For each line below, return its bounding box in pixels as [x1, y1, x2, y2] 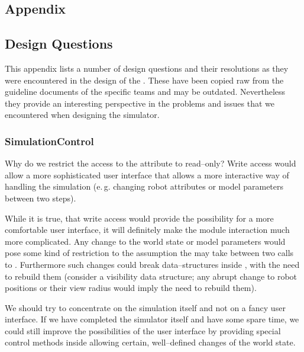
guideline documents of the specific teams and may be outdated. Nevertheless [5, 85, 286, 98]
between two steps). [5, 191, 76, 204]
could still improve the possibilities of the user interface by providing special [5, 324, 281, 337]
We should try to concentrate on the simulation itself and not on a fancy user [5, 301, 286, 313]
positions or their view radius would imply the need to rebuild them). [5, 281, 257, 294]
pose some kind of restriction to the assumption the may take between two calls [5, 247, 294, 259]
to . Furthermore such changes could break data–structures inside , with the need [5, 258, 300, 270]
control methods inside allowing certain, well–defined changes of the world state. [5, 336, 296, 348]
